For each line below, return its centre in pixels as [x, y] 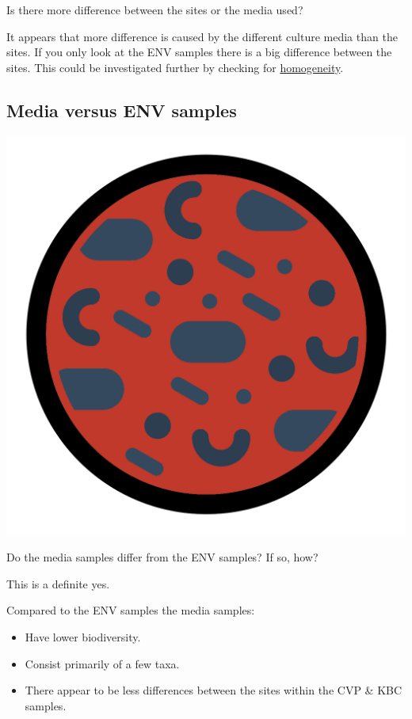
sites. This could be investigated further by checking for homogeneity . [175, 67]
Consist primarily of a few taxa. [102, 663]
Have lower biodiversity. [83, 636]
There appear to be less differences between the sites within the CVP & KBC [214, 690]
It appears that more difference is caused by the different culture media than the [202, 36]
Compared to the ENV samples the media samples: [131, 610]
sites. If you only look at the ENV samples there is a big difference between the [199, 52]
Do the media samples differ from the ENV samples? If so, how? [162, 557]
